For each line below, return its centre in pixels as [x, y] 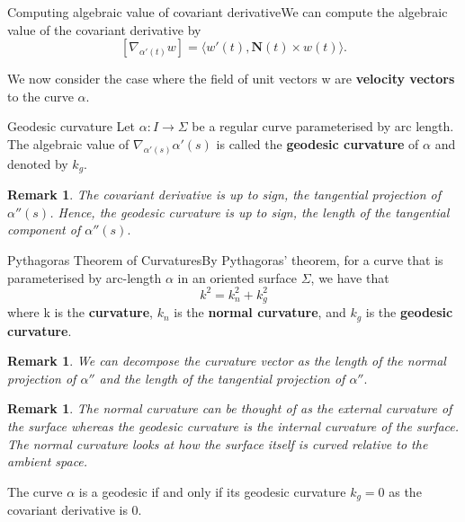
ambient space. [48, 461]
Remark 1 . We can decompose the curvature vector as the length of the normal [227, 361]
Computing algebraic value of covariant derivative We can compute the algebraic [228, 12]
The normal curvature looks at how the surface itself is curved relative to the [218, 443]
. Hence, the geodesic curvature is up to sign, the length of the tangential [250, 212]
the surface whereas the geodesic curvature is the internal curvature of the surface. [233, 426]
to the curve [40, 96]
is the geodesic [409, 312]
